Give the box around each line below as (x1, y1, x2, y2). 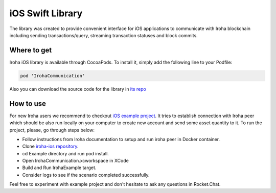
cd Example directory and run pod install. (22, 150, 109, 156)
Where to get (9, 46, 52, 54)
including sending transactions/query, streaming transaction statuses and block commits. (9, 32, 198, 38)
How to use (9, 99, 46, 108)
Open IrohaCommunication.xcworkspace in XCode (22, 158, 129, 164)
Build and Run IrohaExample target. (22, 164, 97, 171)
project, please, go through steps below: (9, 127, 95, 133)
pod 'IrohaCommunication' (20, 73, 85, 78)
